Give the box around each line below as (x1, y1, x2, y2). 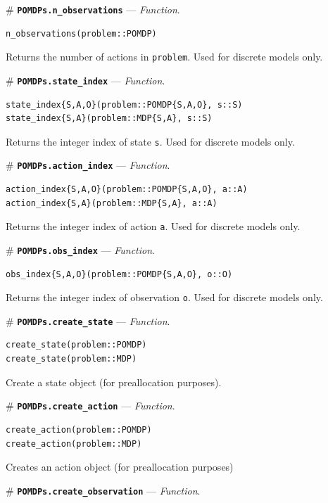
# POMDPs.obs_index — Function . (6, 242, 155, 257)
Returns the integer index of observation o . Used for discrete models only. (6, 290, 323, 305)
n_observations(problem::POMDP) (6, 28, 157, 39)
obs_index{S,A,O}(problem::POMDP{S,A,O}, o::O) (6, 269, 233, 279)
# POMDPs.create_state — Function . (6, 313, 170, 328)
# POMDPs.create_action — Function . (6, 398, 175, 413)
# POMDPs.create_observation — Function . (6, 483, 201, 497)
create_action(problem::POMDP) (6, 424, 152, 435)
